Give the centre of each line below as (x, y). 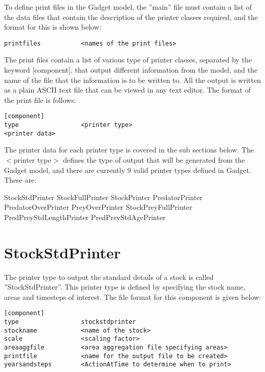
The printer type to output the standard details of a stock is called (109, 277)
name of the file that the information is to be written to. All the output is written (132, 80)
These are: (20, 180)
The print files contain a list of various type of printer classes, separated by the (128, 60)
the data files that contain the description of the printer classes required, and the (131, 17)
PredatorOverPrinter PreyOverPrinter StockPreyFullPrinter (98, 207)
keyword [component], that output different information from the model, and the (131, 70)
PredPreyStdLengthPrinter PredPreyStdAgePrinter (85, 217)
